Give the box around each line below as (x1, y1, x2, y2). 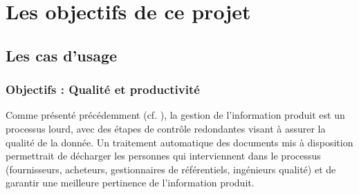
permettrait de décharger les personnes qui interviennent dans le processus (6, 148, 321, 163)
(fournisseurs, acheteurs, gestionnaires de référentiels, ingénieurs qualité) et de (6, 162, 336, 176)
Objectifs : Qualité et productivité (6, 81, 200, 98)
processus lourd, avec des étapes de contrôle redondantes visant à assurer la (6, 121, 326, 135)
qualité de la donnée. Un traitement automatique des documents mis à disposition (6, 135, 353, 149)
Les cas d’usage (6, 44, 118, 66)
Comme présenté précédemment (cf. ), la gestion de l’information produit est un (6, 108, 345, 122)
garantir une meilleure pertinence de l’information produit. (6, 175, 255, 190)
